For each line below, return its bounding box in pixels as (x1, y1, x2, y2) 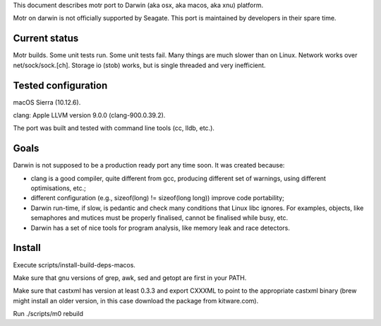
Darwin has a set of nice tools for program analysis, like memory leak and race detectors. (30, 223, 291, 232)
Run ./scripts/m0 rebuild (13, 310, 84, 318)
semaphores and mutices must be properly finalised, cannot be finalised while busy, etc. (30, 214, 289, 222)
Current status (13, 33, 79, 45)
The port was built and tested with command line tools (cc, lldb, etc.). (13, 124, 215, 132)
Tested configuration (13, 79, 108, 91)
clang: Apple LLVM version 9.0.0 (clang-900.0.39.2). (13, 110, 166, 120)
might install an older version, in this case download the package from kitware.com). (13, 296, 259, 305)
